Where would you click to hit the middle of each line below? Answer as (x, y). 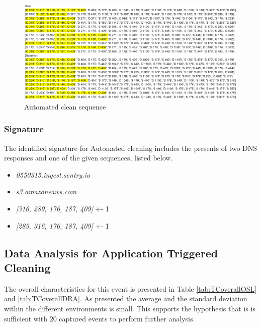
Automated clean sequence (65, 106)
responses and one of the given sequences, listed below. (89, 158)
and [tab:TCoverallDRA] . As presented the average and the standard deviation (126, 298)
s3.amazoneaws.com (46, 192)
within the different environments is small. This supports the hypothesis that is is (130, 308)
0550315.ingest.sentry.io (53, 174)
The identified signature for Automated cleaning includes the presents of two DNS (131, 148)
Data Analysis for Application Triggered (111, 253)
